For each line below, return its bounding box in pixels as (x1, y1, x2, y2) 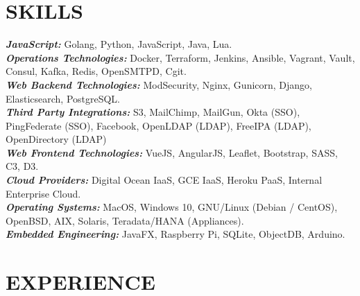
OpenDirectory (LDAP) (6, 132, 107, 146)
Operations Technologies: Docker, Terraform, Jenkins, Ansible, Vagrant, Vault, (6, 50, 355, 64)
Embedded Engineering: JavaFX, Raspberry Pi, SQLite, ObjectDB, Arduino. (6, 227, 345, 241)
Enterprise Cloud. (6, 186, 81, 200)
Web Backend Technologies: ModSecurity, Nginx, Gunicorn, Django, (6, 77, 313, 92)
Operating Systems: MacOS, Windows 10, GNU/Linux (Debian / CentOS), (6, 200, 338, 214)
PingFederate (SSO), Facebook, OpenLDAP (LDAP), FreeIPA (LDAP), (6, 118, 311, 132)
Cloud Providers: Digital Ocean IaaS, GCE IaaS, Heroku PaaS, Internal (6, 173, 323, 187)
